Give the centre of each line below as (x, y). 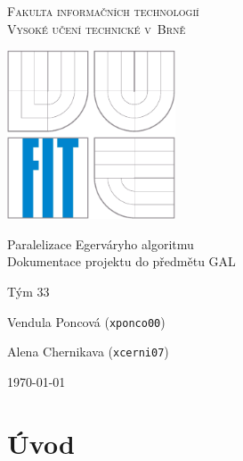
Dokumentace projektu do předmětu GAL (121, 261)
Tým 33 (28, 291)
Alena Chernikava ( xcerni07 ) (88, 352)
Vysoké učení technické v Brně (97, 28)
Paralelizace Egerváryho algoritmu (101, 243)
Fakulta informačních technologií (103, 11)
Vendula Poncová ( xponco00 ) (86, 321)
